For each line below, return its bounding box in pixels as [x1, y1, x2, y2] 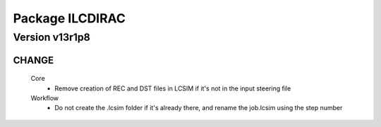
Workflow [30, 94, 59, 102]
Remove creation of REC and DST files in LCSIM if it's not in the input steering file [54, 84, 291, 93]
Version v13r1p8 [13, 31, 91, 44]
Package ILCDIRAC [13, 11, 126, 26]
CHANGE [13, 54, 54, 66]
